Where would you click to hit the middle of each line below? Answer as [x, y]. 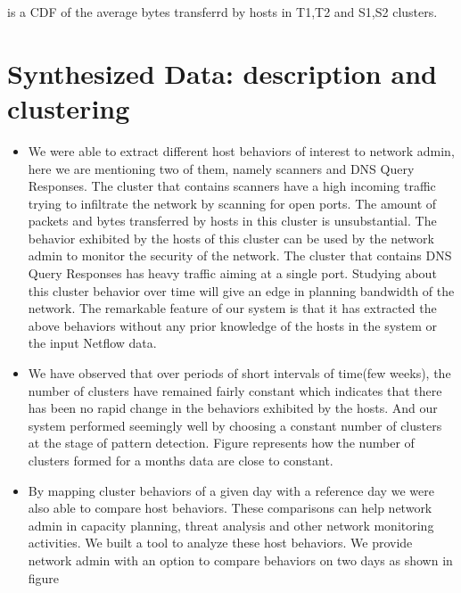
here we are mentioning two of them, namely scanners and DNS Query [221, 168]
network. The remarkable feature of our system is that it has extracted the [232, 308]
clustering [69, 107]
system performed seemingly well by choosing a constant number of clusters [235, 425]
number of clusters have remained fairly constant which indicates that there [235, 390]
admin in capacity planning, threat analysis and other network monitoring [231, 525]
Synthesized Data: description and [222, 73]
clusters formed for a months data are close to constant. [181, 460]
